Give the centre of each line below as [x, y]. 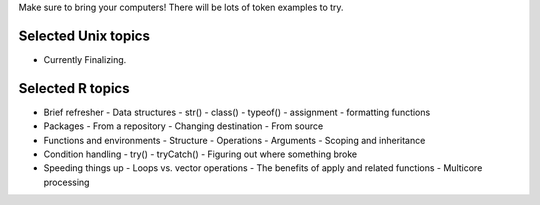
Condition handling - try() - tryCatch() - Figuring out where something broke [200, 154]
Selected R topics [74, 88]
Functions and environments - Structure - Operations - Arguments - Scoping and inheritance [234, 140]
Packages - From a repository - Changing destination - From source [183, 126]
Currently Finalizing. [85, 59]
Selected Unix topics [84, 35]
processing [66, 182]
